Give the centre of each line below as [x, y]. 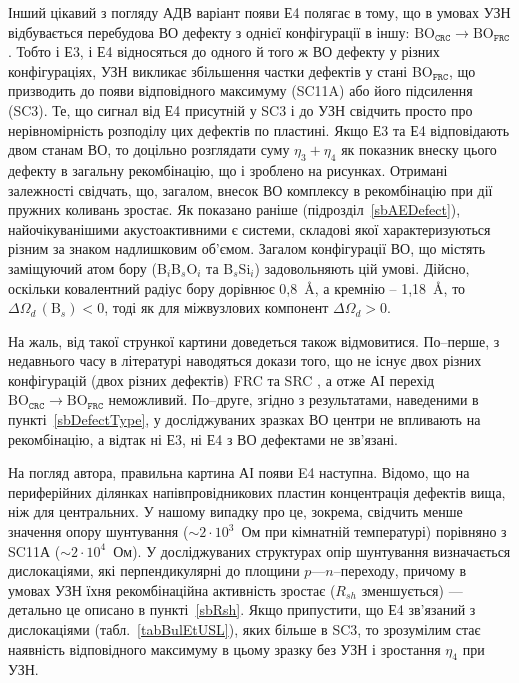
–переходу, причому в [400, 570]
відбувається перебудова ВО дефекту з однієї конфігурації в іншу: [209, 31]
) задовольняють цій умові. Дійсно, [362, 267]
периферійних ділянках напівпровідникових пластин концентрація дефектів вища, [257, 491]
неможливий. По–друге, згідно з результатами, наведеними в [293, 399]
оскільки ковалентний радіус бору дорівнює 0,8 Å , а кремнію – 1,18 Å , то [237, 287]
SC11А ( [34, 550]
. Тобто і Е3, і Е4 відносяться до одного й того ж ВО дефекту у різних [224, 51]
